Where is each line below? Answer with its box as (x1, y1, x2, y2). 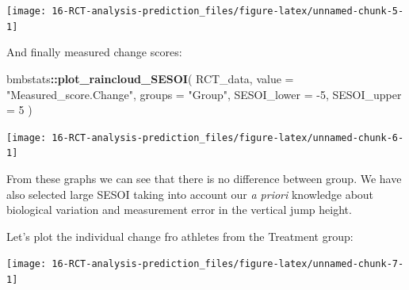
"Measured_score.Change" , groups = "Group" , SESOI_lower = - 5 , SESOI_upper (6, 86, 402, 102)
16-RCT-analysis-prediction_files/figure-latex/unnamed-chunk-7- (52, 258, 404, 270)
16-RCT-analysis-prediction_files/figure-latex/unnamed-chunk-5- (52, 6, 404, 17)
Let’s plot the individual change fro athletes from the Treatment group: (6, 227, 354, 244)
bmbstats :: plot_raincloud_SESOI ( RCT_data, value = (6, 70, 294, 86)
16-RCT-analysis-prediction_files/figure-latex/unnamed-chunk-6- (52, 132, 404, 143)
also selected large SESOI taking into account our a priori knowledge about (6, 185, 374, 202)
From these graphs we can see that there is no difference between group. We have (6, 170, 402, 186)
